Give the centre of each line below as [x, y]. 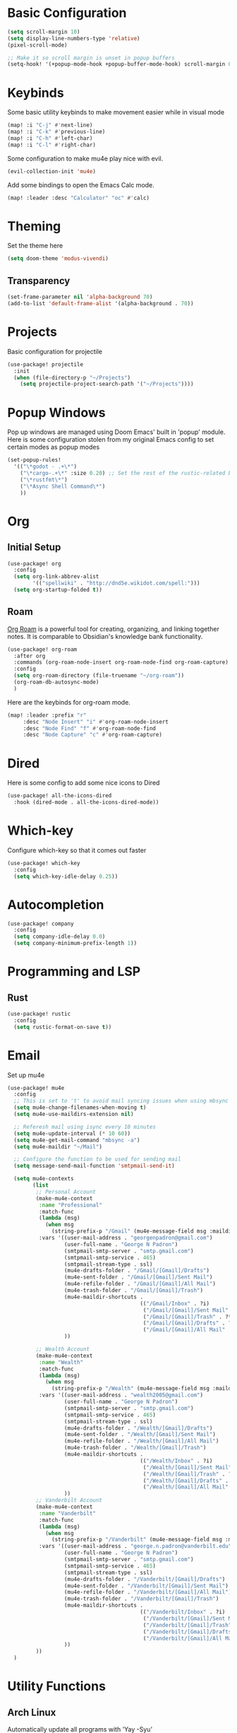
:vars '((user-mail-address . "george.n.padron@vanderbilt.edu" [135, 1546]
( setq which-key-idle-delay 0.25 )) [66, 876]
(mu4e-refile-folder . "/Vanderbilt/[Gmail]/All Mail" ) [148, 1592]
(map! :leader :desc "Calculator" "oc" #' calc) [79, 198]
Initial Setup [34, 547]
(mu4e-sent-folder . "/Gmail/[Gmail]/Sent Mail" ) [138, 1277]
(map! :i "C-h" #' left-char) [50, 139]
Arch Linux [32, 1712]
